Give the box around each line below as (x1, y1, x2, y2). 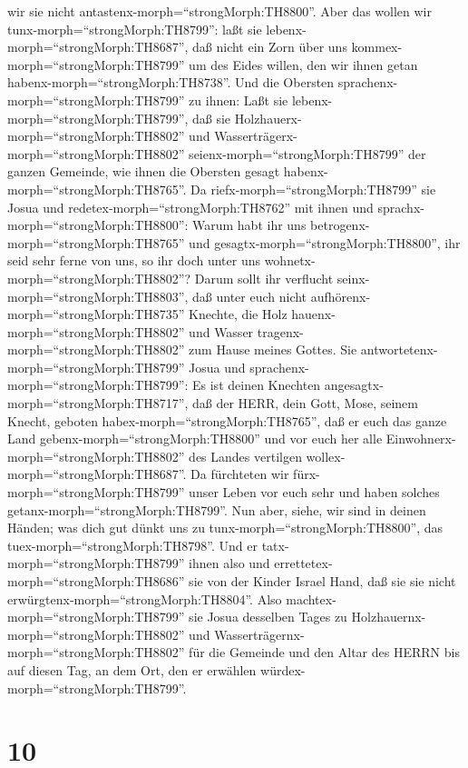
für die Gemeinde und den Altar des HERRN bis (189, 643, 460, 662)
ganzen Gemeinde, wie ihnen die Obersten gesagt (7, 162, 280, 181)
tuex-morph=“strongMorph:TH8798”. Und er (7, 535, 258, 554)
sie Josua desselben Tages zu (189, 607, 347, 626)
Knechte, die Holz (189, 304, 288, 324)
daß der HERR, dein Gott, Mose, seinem (192, 394, 418, 413)
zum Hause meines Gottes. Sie (189, 340, 357, 359)
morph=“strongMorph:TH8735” (7, 304, 185, 324)
